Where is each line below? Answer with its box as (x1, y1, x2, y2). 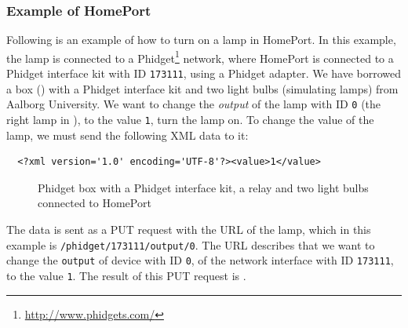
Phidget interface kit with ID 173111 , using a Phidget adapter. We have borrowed (6, 65, 402, 82)
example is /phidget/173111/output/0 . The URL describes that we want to (6, 236, 375, 253)
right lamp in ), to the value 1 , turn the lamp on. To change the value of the (6, 111, 374, 127)
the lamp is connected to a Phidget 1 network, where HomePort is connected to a (6, 47, 394, 66)
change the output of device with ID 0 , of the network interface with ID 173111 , (6, 252, 394, 268)
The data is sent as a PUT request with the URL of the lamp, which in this (6, 221, 371, 237)
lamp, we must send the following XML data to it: (6, 126, 249, 143)
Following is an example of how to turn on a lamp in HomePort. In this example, (6, 31, 396, 48)
